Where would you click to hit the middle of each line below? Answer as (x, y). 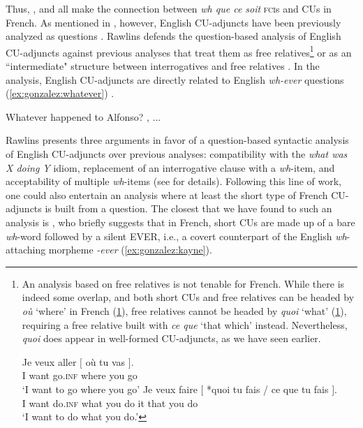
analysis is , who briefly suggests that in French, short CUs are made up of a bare (180, 222)
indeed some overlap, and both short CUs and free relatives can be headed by (188, 297)
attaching (26, 250)
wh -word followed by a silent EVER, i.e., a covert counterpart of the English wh (176, 236)
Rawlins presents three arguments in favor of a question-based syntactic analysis (177, 140)
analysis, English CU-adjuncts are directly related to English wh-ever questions (175, 79)
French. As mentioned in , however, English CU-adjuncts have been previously (173, 22)
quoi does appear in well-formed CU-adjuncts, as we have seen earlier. (171, 338)
